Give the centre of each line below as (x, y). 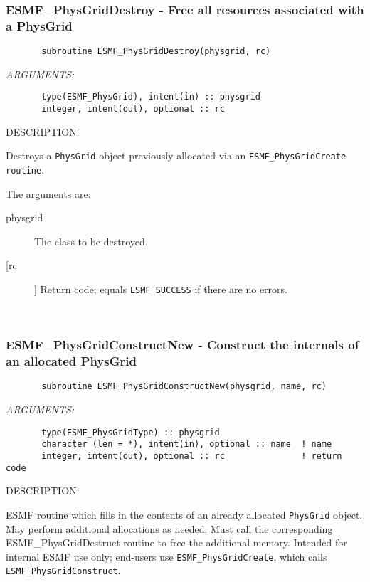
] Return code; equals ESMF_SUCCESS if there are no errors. (161, 289)
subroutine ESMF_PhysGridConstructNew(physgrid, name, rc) (184, 387)
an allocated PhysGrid (71, 361)
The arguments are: (48, 193)
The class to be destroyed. (91, 241)
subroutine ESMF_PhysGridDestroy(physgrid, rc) (156, 52)
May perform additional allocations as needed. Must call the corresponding (169, 528)
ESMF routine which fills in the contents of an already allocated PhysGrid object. (184, 514)
